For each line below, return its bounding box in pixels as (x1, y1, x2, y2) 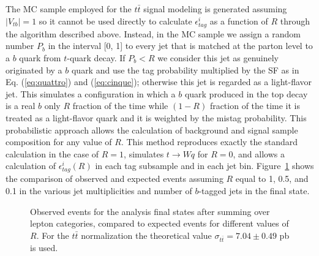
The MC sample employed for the (6, 2, 132, 15)
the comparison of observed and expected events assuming (6, 172, 223, 185)
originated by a (6, 63, 62, 76)
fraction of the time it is (209, 99, 300, 112)
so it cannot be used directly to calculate (39, 14, 192, 27)
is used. (30, 241, 58, 254)
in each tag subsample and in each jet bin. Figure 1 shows (95, 159, 314, 172)
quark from (19, 51, 61, 64)
